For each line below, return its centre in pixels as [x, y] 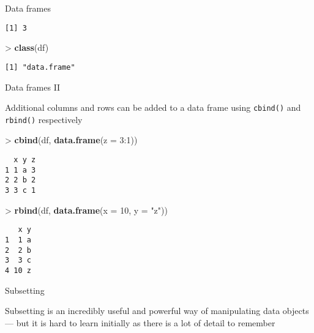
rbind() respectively [44, 119]
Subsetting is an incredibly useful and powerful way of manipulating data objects [157, 311]
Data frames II [33, 87]
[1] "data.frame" [40, 67]
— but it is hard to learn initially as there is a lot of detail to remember [140, 322]
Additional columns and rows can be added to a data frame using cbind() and [153, 107]
